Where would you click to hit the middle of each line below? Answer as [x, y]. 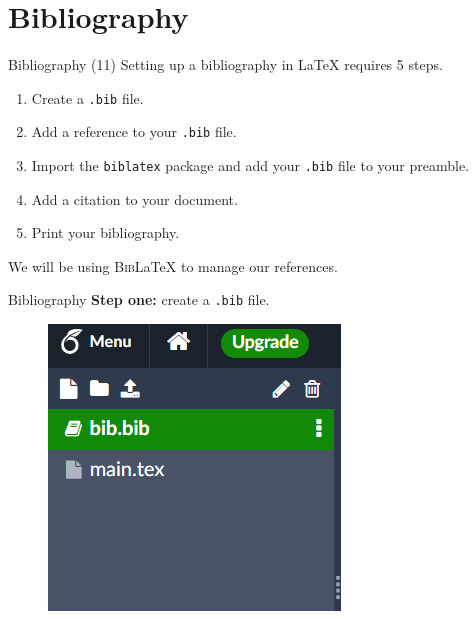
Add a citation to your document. [134, 198]
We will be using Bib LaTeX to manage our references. [173, 265]
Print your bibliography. [105, 232]
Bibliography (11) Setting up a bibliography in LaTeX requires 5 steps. [225, 64]
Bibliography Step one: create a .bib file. [139, 299]
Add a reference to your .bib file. [134, 131]
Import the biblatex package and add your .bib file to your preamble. [250, 165]
